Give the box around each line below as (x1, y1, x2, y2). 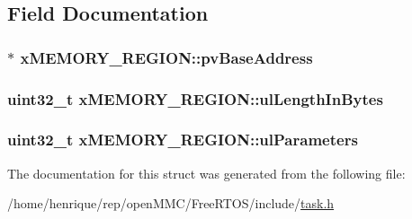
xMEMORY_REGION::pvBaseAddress (20, 46, 313, 68)
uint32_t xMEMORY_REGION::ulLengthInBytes (7, 87, 383, 109)
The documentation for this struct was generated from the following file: (7, 163, 406, 182)
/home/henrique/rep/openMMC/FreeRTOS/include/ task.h (7, 194, 335, 213)
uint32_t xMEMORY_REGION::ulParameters (7, 128, 358, 151)
